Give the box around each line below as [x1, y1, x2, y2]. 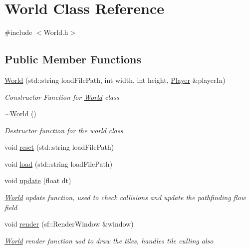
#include [4, 27, 32, 37]
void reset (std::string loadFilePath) [4, 142, 114, 152]
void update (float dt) [4, 175, 71, 186]
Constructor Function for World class [4, 91, 119, 102]
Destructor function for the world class [4, 125, 123, 135]
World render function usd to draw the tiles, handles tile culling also [4, 235, 214, 246]
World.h [43, 27, 68, 37]
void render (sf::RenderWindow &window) [4, 219, 134, 229]
